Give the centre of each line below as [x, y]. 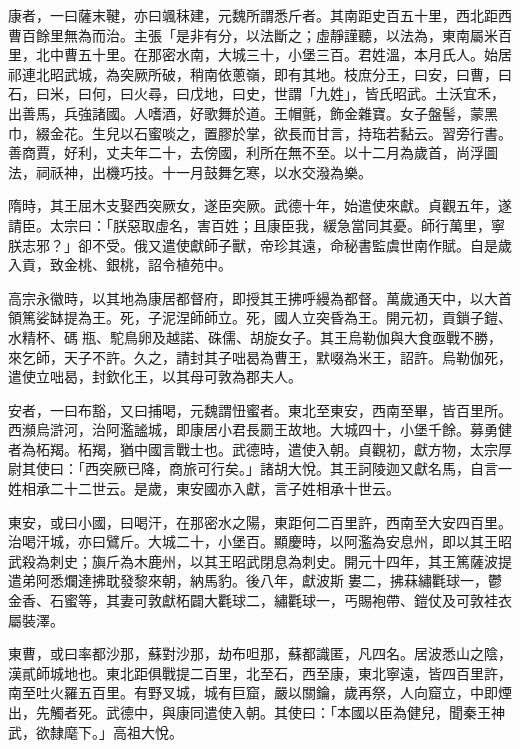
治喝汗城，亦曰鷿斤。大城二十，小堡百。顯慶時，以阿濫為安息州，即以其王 [253, 541]
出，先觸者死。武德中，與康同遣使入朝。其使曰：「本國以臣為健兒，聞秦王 [249, 712]
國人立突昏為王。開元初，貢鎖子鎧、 [392, 317]
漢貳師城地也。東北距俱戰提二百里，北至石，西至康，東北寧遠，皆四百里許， [260, 672]
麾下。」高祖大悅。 [123, 731]
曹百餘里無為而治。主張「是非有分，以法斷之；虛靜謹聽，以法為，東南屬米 [253, 34]
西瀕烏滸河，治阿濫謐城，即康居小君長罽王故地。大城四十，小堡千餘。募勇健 [260, 429]
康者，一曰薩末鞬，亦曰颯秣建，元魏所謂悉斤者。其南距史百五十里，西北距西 [260, 15]
